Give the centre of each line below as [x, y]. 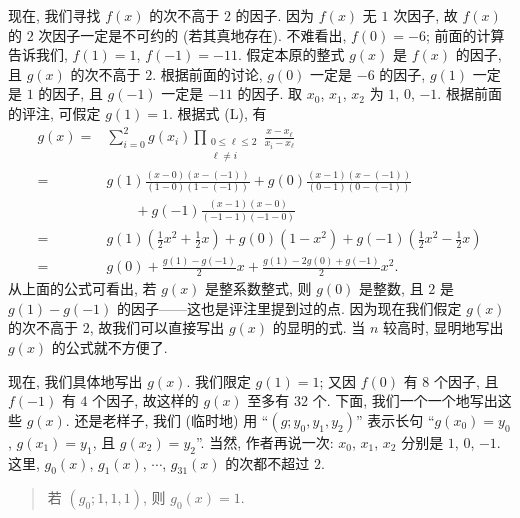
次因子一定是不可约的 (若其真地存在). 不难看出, [192, 34]
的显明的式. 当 [319, 327]
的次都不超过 [267, 462]
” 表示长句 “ [395, 419]
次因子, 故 [425, 15]
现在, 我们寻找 [54, 15]
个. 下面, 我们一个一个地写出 [405, 400]
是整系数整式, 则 [258, 288]
